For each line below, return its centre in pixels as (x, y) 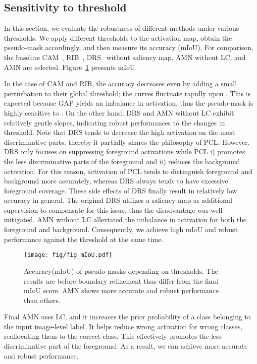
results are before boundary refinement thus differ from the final (121, 280)
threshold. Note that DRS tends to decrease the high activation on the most (120, 132)
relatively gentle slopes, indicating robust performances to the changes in (115, 122)
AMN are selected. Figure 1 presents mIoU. (71, 67)
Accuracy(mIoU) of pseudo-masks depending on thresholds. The (121, 271)
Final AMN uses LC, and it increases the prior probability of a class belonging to (128, 317)
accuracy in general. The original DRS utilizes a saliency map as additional (118, 200)
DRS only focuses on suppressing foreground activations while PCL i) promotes (125, 152)
